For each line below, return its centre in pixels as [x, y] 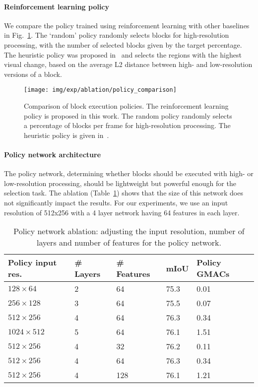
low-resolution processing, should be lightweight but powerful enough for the [120, 183]
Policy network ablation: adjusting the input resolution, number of [129, 231]
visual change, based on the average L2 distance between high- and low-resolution [128, 64]
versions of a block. [33, 74]
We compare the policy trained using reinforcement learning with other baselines [127, 25]
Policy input [32, 262]
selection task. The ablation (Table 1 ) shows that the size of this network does [124, 193]
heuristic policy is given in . [66, 135]
